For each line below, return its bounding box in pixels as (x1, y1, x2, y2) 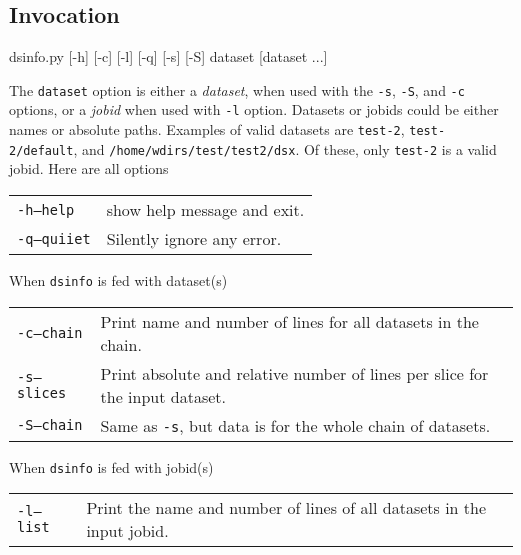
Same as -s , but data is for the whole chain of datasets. (100, 413, 491, 437)
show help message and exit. (106, 198, 305, 222)
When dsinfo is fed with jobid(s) (9, 456, 214, 477)
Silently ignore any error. (106, 227, 282, 251)
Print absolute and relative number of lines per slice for (100, 361, 489, 385)
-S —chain (17, 417, 83, 434)
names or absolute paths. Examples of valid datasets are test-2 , (9, 119, 405, 140)
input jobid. (86, 519, 169, 543)
